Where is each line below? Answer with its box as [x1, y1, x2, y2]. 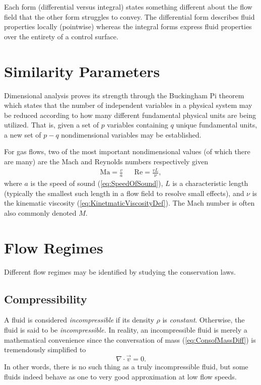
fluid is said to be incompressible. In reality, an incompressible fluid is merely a [4, 324, 247, 335]
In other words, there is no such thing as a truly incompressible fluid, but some [4, 361, 248, 371]
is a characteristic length [172, 178, 248, 188]
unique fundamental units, [176, 119, 257, 130]
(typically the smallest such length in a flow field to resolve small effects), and [4, 187, 244, 198]
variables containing [107, 119, 168, 130]
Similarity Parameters [4, 60, 160, 81]
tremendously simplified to [4, 344, 86, 355]
